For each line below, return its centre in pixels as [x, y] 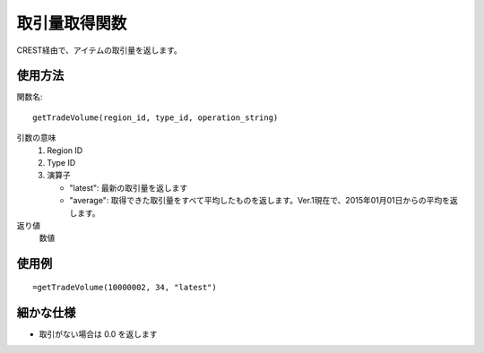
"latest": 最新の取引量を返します [129, 187]
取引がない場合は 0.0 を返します [98, 334]
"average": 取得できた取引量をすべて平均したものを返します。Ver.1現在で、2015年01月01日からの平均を [260, 201]
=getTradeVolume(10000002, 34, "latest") [125, 287]
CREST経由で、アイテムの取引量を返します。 [99, 50]
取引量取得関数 [72, 23]
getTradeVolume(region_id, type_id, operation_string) [156, 117]
